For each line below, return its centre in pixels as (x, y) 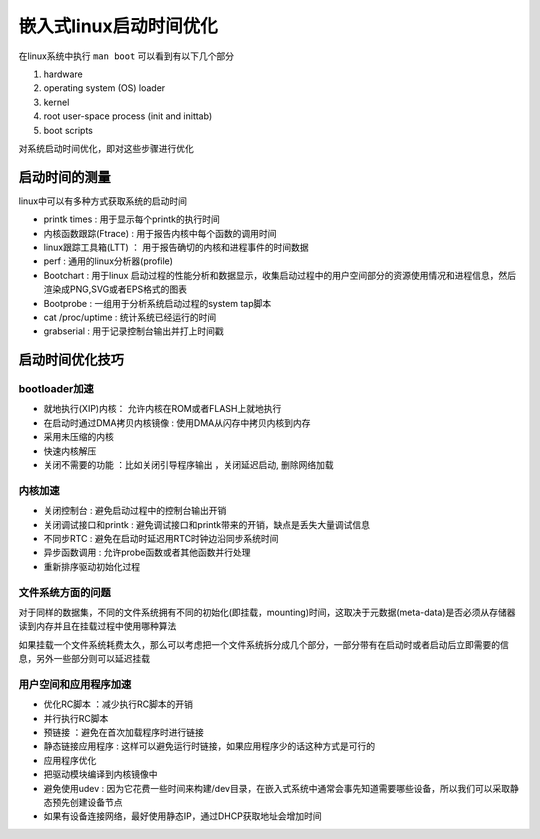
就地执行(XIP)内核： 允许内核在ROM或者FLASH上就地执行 (162, 409)
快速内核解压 (70, 451)
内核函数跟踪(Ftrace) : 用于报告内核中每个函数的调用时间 (160, 233)
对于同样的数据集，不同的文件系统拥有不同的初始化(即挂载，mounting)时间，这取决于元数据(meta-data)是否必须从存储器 (267, 612)
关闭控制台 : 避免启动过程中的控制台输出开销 (135, 511)
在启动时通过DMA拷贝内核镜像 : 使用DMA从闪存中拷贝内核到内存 (177, 422)
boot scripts (68, 130)
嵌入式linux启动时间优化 (118, 26)
